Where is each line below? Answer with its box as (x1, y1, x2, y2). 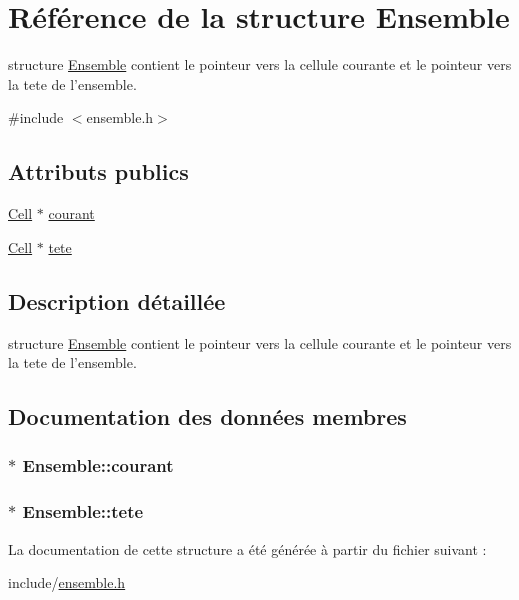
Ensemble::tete (22, 499, 144, 524)
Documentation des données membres (8, 401, 407, 432)
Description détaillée (8, 285, 226, 316)
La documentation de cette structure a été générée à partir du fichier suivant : (8, 538, 487, 559)
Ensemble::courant (22, 453, 174, 478)
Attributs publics (8, 156, 189, 187)
